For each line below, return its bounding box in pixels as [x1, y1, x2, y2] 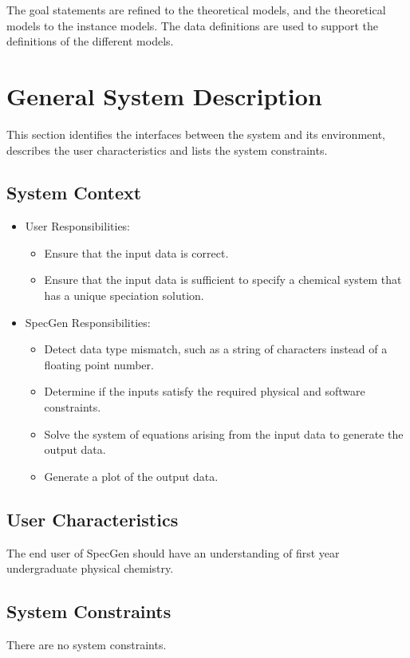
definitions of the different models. [6, 33, 174, 49]
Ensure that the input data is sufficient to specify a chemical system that [44, 271, 402, 288]
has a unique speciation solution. [44, 287, 204, 304]
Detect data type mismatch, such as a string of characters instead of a [44, 341, 388, 357]
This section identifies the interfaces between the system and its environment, [6, 125, 386, 142]
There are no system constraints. [6, 636, 167, 653]
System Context [6, 180, 142, 205]
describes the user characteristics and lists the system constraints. [6, 141, 328, 158]
